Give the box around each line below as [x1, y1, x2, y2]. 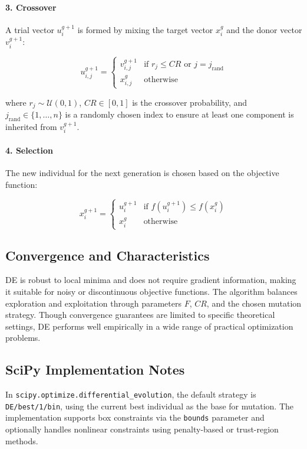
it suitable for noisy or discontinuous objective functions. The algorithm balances [5, 285, 298, 297]
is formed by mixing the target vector [77, 23, 213, 35]
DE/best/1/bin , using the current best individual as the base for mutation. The [5, 399, 294, 412]
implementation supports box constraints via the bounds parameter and [5, 411, 265, 424]
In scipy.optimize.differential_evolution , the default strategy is [5, 388, 256, 401]
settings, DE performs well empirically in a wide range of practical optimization [5, 320, 293, 332]
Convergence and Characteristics [5, 246, 210, 264]
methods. [5, 434, 38, 447]
